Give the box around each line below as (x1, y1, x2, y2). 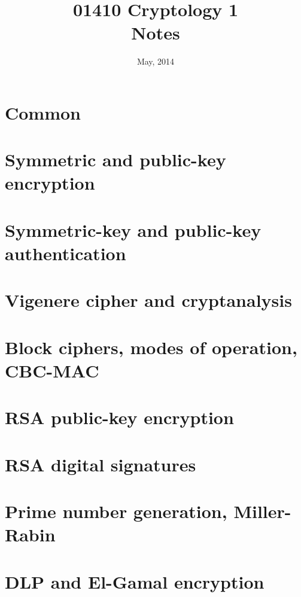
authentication (5, 241, 126, 266)
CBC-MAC (5, 358, 99, 382)
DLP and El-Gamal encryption (5, 569, 264, 593)
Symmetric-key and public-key (5, 217, 262, 242)
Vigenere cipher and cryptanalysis (5, 288, 292, 312)
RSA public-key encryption (5, 405, 234, 430)
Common (5, 100, 81, 124)
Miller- (233, 499, 291, 523)
